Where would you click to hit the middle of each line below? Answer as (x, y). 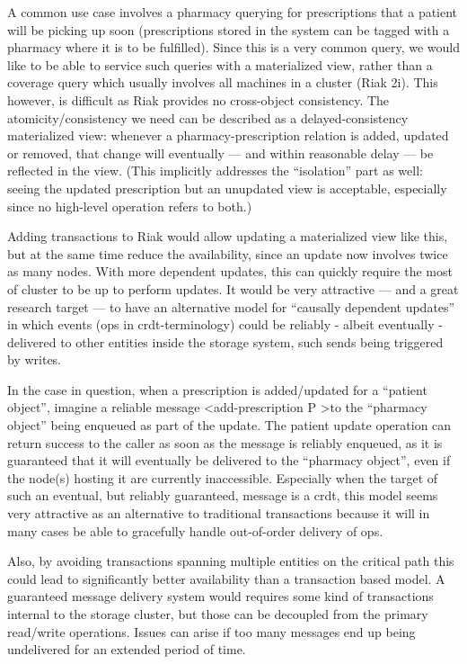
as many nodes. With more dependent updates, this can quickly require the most (230, 271)
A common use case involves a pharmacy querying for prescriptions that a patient (233, 12)
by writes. (35, 359)
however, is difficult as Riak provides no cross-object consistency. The (198, 99)
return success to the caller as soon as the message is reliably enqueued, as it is (225, 442)
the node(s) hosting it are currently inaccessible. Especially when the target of (223, 477)
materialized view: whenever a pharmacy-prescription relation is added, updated (228, 135)
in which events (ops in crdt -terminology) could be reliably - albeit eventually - (225, 324)
